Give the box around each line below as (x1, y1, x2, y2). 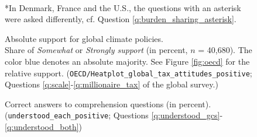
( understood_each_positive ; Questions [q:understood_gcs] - (5, 109, 223, 121)
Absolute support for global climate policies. (5, 32, 163, 44)
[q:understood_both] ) (5, 121, 83, 133)
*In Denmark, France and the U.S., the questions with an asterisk (5, 1, 241, 13)
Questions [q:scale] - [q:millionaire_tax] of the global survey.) (5, 78, 218, 90)
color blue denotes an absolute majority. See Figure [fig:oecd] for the (5, 55, 250, 67)
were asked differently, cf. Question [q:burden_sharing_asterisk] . (5, 13, 237, 25)
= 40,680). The (198, 44, 252, 56)
